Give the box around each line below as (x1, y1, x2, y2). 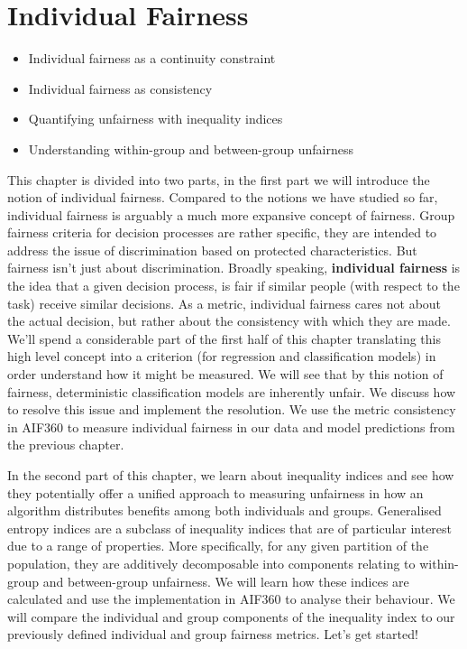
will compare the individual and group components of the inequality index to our (7, 607, 455, 626)
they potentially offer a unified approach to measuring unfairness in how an (7, 483, 424, 502)
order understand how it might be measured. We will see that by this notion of (7, 365, 444, 384)
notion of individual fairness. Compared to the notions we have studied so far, (7, 188, 438, 207)
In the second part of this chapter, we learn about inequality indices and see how (7, 466, 454, 484)
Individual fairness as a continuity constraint (28, 49, 276, 68)
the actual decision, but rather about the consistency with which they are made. (7, 311, 451, 330)
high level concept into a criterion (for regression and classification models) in (7, 347, 436, 366)
